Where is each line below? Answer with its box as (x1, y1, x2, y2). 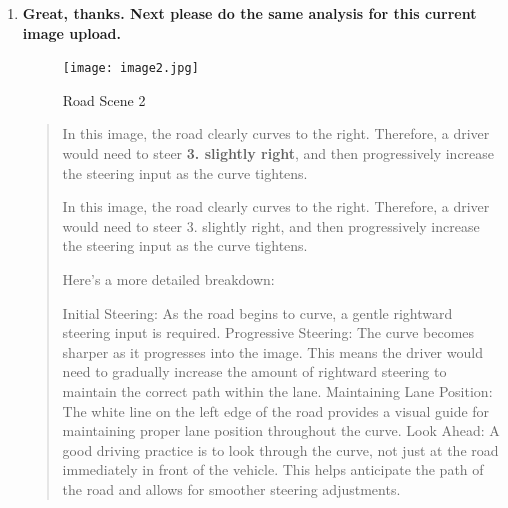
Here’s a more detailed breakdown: (62, 269, 275, 289)
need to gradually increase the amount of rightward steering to (62, 361, 447, 382)
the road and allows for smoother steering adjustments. (62, 478, 401, 499)
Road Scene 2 (62, 89, 146, 110)
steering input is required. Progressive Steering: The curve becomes (62, 322, 475, 343)
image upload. (22, 22, 121, 43)
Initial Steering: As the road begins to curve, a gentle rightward (62, 302, 453, 323)
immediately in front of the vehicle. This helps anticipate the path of (62, 459, 484, 480)
